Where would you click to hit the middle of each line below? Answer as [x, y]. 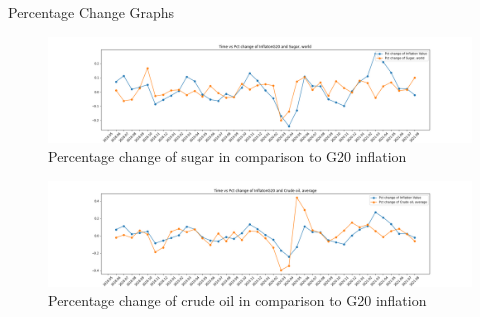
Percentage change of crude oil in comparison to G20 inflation [237, 300]
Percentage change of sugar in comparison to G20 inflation [227, 156]
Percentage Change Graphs [91, 12]
